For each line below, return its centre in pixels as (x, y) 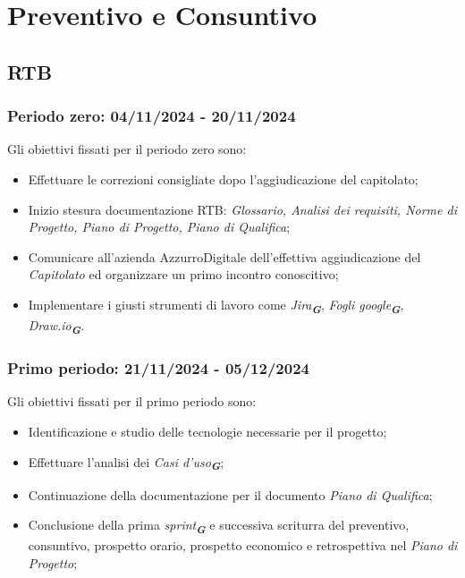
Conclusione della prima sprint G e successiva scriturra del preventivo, (219, 527)
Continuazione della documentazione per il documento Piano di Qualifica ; (230, 494)
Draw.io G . (56, 327)
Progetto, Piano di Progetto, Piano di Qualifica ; (159, 227)
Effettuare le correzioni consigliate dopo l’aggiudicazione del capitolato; (223, 178)
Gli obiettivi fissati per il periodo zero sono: (127, 149)
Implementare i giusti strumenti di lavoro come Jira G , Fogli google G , (216, 306)
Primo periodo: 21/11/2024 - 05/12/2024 (158, 368)
